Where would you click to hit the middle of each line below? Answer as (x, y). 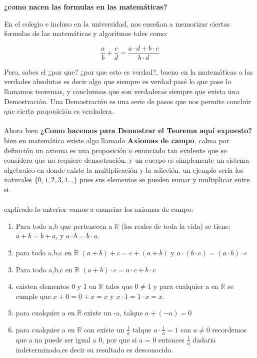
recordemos (229, 329)
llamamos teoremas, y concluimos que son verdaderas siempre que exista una (122, 91)
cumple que (33, 296)
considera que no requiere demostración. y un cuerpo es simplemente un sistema (127, 160)
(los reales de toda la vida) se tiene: (176, 226)
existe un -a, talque (113, 313)
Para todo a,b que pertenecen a (64, 226)
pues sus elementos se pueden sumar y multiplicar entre (165, 180)
